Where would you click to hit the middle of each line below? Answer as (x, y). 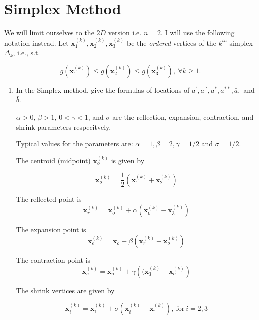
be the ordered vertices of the (171, 42)
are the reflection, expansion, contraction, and (183, 116)
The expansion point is (51, 229)
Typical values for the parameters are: (74, 143)
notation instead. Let (36, 42)
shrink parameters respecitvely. (63, 126)
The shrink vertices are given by (65, 290)
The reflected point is (49, 199)
